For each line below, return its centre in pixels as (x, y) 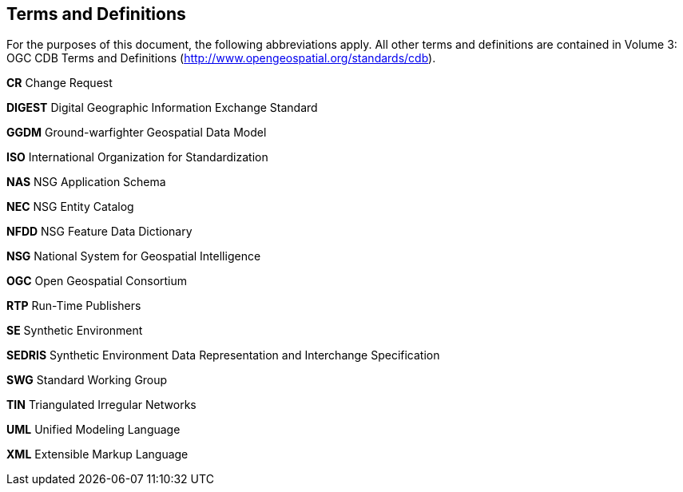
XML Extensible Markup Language (97, 454)
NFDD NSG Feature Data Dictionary (99, 232)
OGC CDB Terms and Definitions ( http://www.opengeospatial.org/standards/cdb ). (221, 58)
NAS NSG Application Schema (86, 182)
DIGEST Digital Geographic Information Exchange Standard (162, 108)
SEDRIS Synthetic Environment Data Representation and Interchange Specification (223, 355)
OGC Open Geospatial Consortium (97, 281)
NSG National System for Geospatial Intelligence (134, 256)
